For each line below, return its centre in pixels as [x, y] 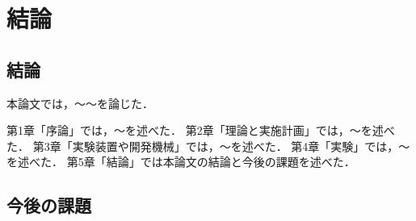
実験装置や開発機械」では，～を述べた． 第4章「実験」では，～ [241, 146]
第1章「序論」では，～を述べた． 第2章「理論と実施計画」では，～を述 [195, 130]
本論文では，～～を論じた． [80, 103]
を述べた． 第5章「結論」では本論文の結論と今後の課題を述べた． [181, 162]
